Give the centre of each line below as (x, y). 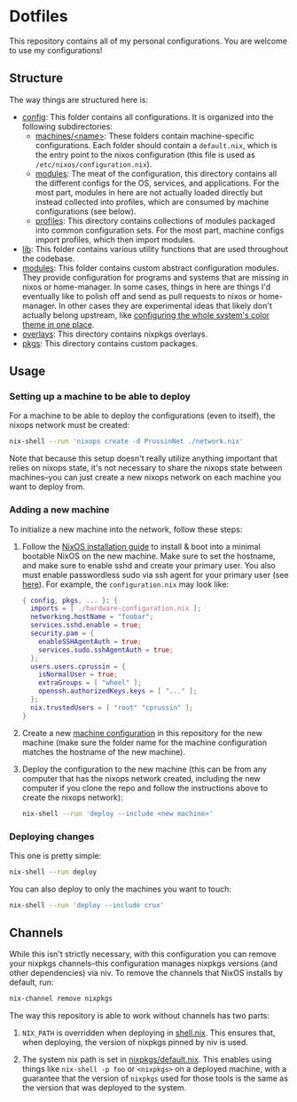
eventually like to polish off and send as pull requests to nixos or (139, 296)
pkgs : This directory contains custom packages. (110, 343)
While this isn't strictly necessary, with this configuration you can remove (143, 954)
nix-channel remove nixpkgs (61, 999)
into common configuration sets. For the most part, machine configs (160, 230)
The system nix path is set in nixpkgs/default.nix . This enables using (147, 1059)
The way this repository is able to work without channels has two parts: (140, 1016)
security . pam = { (63, 634)
